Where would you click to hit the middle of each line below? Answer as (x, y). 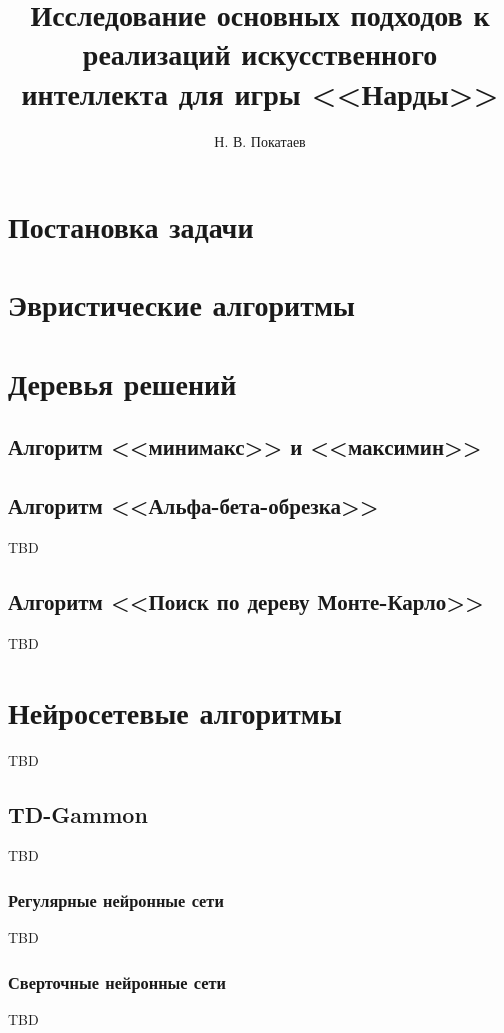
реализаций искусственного (260, 53)
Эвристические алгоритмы (181, 304)
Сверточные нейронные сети (117, 981)
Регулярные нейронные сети (116, 899)
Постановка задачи (131, 226)
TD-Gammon (78, 813)
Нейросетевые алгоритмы (175, 711)
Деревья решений (122, 382)
